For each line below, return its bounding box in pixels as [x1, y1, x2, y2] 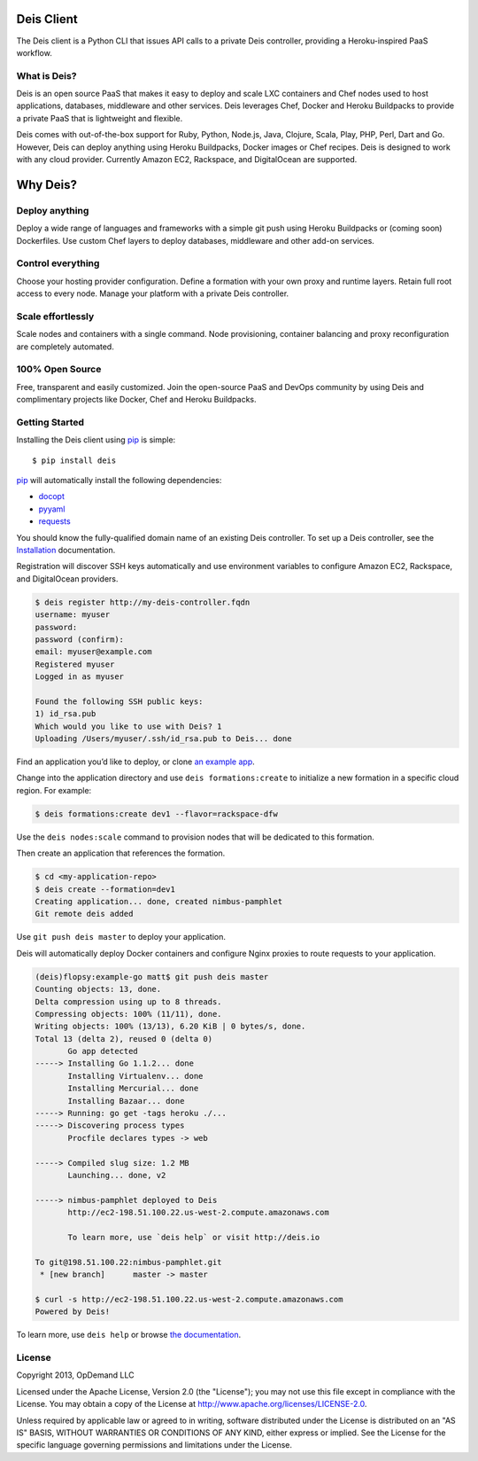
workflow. [16, 47, 52, 58]
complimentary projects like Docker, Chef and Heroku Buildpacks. [16, 395, 257, 405]
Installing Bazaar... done [67, 1096, 185, 1106]
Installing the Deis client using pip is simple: [16, 434, 176, 445]
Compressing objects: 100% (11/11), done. [35, 1009, 222, 1019]
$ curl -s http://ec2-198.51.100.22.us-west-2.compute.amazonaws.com [35, 1294, 343, 1304]
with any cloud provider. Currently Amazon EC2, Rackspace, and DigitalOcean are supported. [16, 154, 358, 164]
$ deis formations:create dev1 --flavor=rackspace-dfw [35, 809, 278, 819]
